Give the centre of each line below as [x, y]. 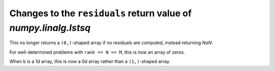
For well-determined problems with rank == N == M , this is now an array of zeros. [97, 52]
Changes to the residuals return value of [101, 13]
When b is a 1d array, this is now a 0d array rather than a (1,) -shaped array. [90, 61]
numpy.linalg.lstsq [50, 28]
